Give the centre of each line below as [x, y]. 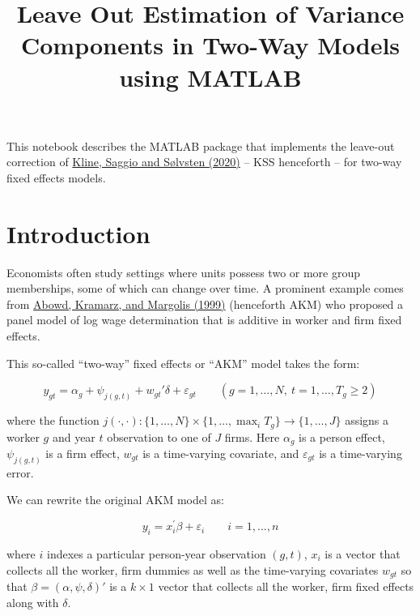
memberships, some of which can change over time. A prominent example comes [205, 288]
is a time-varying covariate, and [221, 453]
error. [20, 472]
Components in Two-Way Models [210, 45]
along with [33, 602]
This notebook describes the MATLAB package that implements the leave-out [201, 145]
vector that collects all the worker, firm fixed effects [286, 586]
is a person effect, [342, 436]
